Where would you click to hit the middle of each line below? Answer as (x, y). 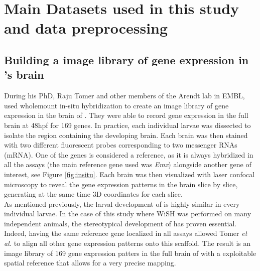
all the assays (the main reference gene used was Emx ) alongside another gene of (128, 164)
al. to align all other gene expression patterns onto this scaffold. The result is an (127, 243)
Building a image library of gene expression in (126, 59)
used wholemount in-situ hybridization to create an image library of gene (116, 105)
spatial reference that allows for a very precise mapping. (90, 263)
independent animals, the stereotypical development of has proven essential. (120, 223)
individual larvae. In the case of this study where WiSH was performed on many (128, 214)
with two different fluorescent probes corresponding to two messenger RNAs (121, 145)
